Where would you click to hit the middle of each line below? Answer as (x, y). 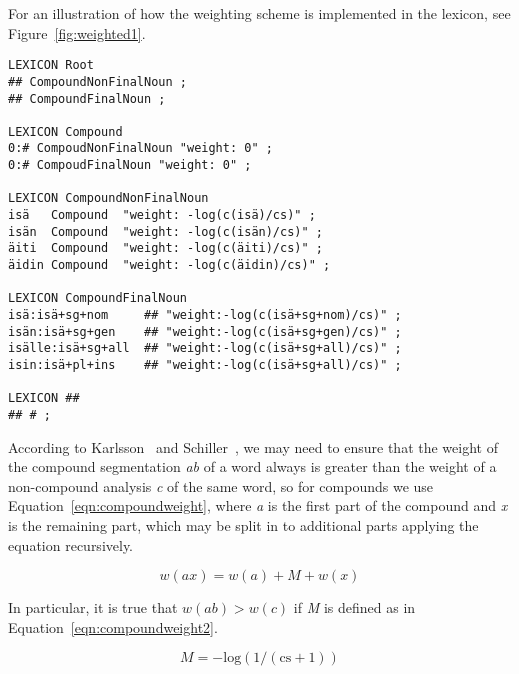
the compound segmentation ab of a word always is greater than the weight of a (252, 466)
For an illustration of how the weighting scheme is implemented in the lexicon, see (259, 13)
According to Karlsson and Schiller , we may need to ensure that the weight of (253, 446)
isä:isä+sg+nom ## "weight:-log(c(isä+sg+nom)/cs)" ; (205, 315)
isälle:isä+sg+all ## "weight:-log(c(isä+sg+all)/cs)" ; (205, 348)
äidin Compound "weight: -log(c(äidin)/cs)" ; (169, 265)
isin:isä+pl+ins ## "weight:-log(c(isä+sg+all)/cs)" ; (205, 365)
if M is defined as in (354, 607)
